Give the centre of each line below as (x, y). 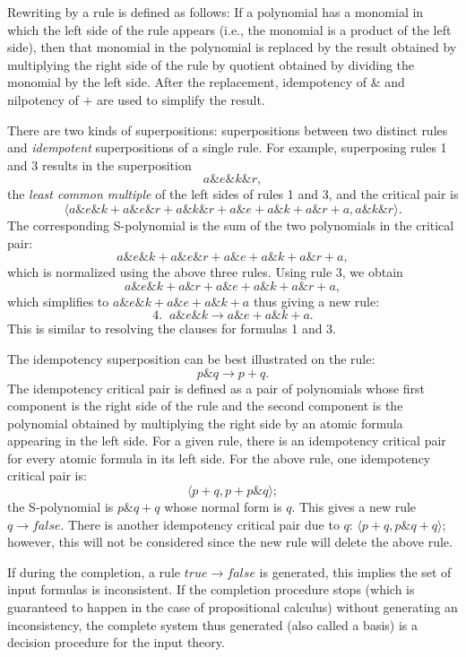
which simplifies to (58, 301)
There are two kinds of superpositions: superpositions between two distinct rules (228, 130)
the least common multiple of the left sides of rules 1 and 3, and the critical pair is (233, 194)
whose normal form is (223, 507)
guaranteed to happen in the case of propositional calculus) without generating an (233, 607)
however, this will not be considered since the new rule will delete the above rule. (230, 542)
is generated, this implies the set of (355, 571)
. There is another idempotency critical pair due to (200, 524)
